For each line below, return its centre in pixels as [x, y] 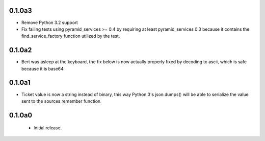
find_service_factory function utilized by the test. [71, 36]
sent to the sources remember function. [61, 101]
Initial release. [48, 128]
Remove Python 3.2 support [50, 23]
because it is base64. [43, 69]
